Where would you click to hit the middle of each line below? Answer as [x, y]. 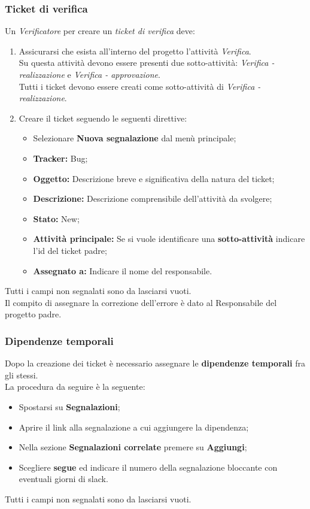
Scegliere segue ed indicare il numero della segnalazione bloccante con [148, 467]
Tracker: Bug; [60, 158]
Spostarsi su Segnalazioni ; [69, 406]
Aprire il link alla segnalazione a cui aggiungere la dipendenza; [134, 427]
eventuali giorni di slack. [63, 479]
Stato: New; [56, 218]
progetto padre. [33, 314]
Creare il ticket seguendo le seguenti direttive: [103, 118]
